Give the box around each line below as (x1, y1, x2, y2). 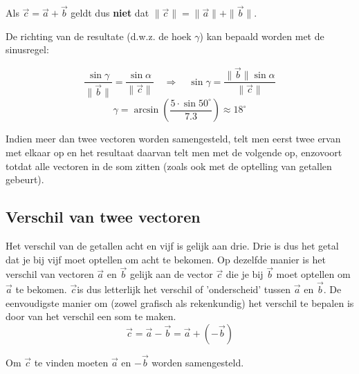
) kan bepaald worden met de (199, 28, 324, 43)
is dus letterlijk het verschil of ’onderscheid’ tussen (77, 282, 291, 297)
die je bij (225, 267, 264, 281)
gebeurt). (6, 172, 44, 187)
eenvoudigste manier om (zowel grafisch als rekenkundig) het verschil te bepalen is (6, 295, 354, 310)
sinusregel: (6, 42, 49, 57)
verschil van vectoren (6, 267, 94, 281)
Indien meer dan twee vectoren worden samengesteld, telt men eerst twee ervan (6, 131, 341, 146)
